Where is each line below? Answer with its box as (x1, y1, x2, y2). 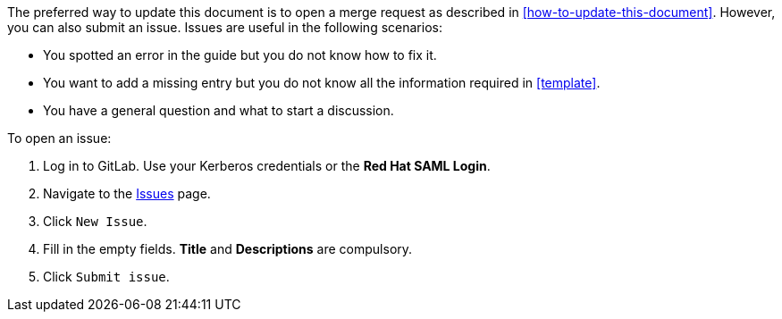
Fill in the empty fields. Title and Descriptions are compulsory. (43, 241, 413, 256)
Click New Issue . (43, 214, 147, 229)
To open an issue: (7, 130, 112, 146)
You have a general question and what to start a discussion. (43, 103, 394, 118)
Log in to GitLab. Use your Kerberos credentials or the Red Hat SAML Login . (43, 158, 491, 173)
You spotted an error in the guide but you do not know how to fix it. (43, 47, 437, 63)
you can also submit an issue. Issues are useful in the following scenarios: (7, 20, 442, 35)
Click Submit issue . (43, 269, 170, 284)
